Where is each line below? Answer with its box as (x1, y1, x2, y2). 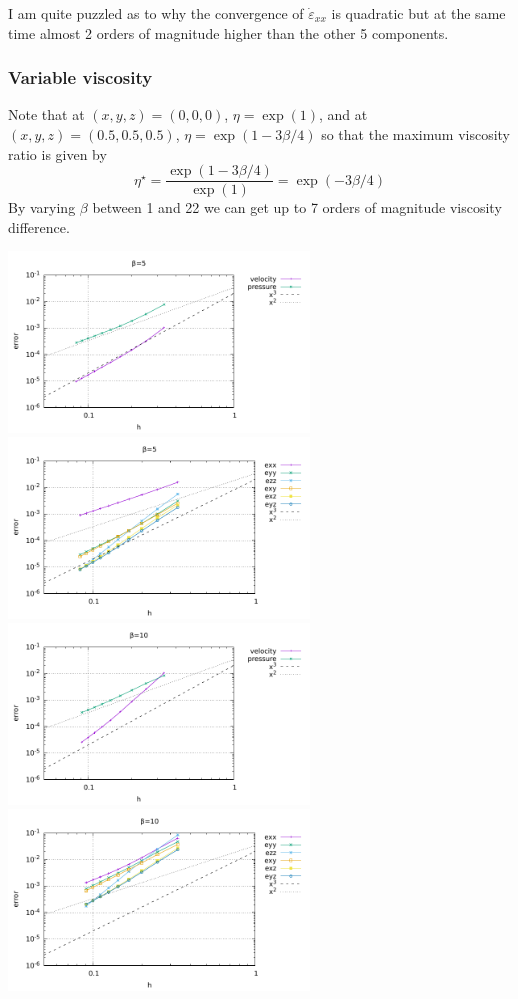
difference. (8, 216, 70, 237)
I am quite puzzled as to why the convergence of (8, 3, 304, 23)
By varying (8, 197, 76, 218)
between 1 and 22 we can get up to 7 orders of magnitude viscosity (92, 197, 502, 218)
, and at (319, 104, 368, 125)
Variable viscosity (8, 65, 153, 90)
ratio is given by (8, 143, 107, 164)
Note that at (8, 104, 85, 125)
